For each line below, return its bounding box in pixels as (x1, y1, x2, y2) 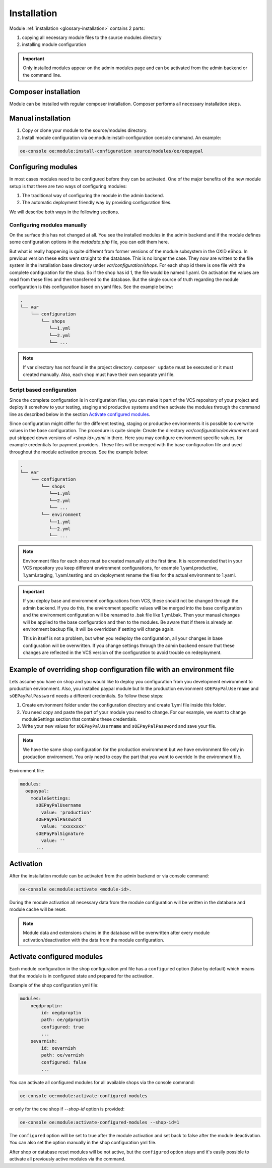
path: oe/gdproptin (41, 1017, 89, 1023)
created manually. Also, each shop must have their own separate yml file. (23, 371, 175, 378)
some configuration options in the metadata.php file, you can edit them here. (9, 239, 169, 245)
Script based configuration (9, 387, 77, 394)
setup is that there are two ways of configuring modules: (9, 183, 127, 189)
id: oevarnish (41, 1045, 76, 1051)
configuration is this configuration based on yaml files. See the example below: (9, 284, 173, 290)
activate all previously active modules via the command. (9, 1156, 126, 1162)
